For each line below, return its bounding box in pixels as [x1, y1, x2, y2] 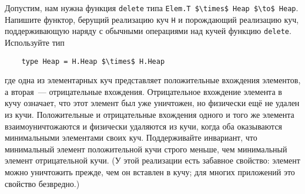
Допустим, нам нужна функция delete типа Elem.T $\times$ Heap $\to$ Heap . [5, 2, 299, 13]
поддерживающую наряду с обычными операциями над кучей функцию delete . [5, 25, 291, 37]
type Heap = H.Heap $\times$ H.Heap [21, 57, 165, 66]
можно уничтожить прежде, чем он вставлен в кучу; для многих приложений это [5, 165, 295, 178]
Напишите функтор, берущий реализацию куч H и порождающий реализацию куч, [5, 13, 299, 25]
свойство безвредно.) [5, 177, 80, 189]
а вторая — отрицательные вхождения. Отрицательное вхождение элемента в [5, 85, 282, 97]
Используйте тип [5, 36, 65, 48]
